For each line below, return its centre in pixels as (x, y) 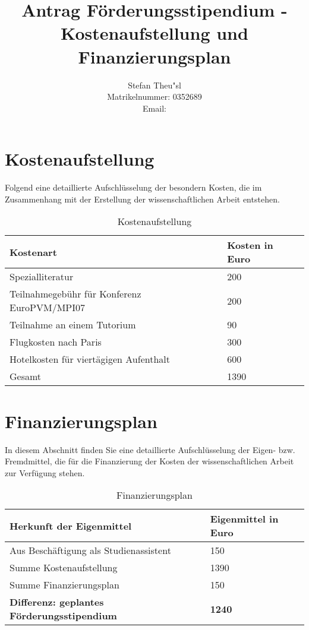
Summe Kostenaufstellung (64, 568)
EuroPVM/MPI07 (47, 308)
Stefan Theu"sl (154, 85)
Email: (154, 108)
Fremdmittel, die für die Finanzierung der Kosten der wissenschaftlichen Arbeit (149, 461)
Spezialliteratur (42, 277)
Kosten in (250, 245)
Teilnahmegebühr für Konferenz (75, 294)
